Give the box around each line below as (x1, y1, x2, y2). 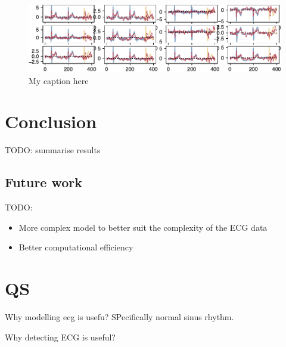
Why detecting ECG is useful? (5, 330, 116, 343)
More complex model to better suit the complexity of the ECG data (18, 221, 268, 233)
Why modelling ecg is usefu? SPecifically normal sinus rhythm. (5, 311, 234, 323)
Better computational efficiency (18, 241, 133, 253)
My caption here (29, 74, 89, 86)
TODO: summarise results (5, 144, 101, 156)
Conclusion (5, 109, 97, 134)
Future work (5, 173, 83, 191)
